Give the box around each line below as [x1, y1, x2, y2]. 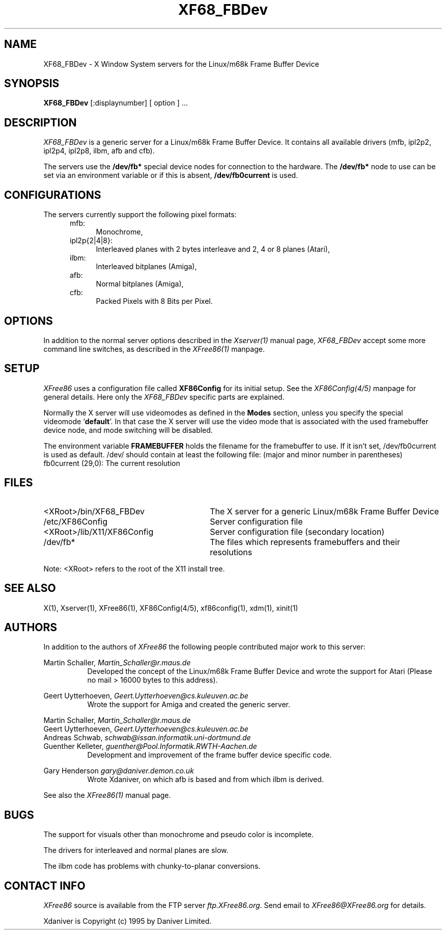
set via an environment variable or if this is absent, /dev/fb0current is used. [43, 171, 298, 180]
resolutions [210, 547, 253, 557]
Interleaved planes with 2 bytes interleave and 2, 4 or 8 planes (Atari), [96, 245, 330, 254]
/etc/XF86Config [43, 516, 107, 527]
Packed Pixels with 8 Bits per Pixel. [96, 297, 213, 306]
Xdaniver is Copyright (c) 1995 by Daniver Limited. [43, 917, 212, 926]
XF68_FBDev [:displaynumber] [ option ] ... [43, 98, 188, 108]
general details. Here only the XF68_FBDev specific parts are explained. [43, 392, 285, 401]
